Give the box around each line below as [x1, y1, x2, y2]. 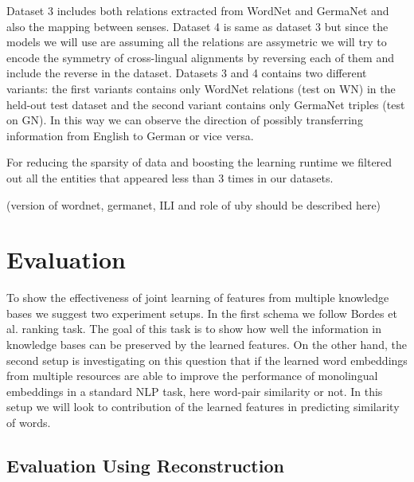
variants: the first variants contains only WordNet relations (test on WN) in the [6, 80, 396, 96]
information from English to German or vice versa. [6, 127, 254, 143]
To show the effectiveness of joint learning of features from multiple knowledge [6, 289, 389, 306]
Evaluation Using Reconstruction [6, 453, 284, 477]
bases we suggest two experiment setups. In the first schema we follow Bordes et [6, 304, 397, 321]
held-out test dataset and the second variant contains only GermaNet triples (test [6, 96, 405, 112]
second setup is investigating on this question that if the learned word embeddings [6, 351, 408, 368]
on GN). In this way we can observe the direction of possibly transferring [6, 112, 363, 128]
